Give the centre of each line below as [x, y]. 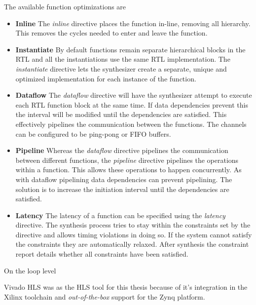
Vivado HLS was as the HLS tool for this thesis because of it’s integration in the [126, 287]
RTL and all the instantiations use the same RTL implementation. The [123, 59]
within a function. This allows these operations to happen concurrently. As [128, 170]
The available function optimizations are [65, 6]
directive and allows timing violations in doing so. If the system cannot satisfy [134, 234]
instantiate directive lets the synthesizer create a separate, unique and [121, 68]
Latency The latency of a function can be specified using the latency [120, 215]
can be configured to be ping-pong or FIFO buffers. [93, 133]
